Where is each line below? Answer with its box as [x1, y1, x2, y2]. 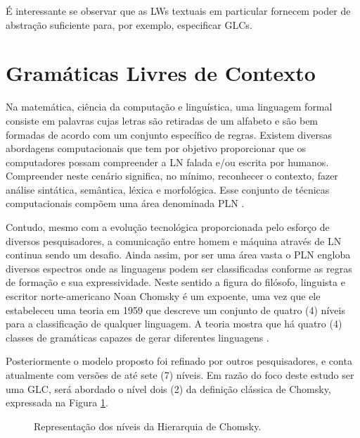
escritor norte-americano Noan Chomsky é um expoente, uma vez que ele [6, 289, 321, 304]
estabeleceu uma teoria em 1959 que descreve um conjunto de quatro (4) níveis [6, 302, 345, 317]
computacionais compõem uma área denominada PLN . [6, 196, 245, 211]
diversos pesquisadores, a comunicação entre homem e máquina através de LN [6, 233, 342, 248]
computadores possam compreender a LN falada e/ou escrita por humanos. [6, 154, 329, 169]
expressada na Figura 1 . [6, 395, 108, 410]
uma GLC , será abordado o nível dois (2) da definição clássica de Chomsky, [6, 381, 331, 396]
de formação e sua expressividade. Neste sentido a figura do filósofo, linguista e [6, 275, 345, 289]
